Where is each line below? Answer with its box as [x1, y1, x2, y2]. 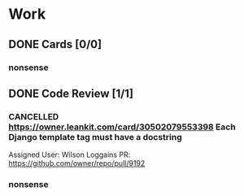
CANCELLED [8, 111, 59, 122]
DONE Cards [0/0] [8, 37, 102, 51]
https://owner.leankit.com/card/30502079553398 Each [8, 121, 236, 133]
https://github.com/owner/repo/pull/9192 [8, 159, 146, 168]
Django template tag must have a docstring [8, 131, 183, 142]
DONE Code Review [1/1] [8, 86, 134, 100]
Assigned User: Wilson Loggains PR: [8, 150, 131, 159]
